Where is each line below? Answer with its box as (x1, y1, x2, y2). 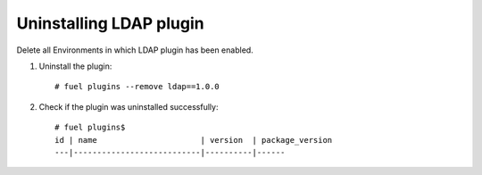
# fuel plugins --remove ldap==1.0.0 (54, 81, 220, 92)
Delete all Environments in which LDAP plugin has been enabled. (16, 45, 253, 55)
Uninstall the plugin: (38, 61, 112, 71)
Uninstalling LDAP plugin (16, 13, 204, 33)
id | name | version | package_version (54, 135, 333, 145)
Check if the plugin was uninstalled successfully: (38, 101, 219, 112)
